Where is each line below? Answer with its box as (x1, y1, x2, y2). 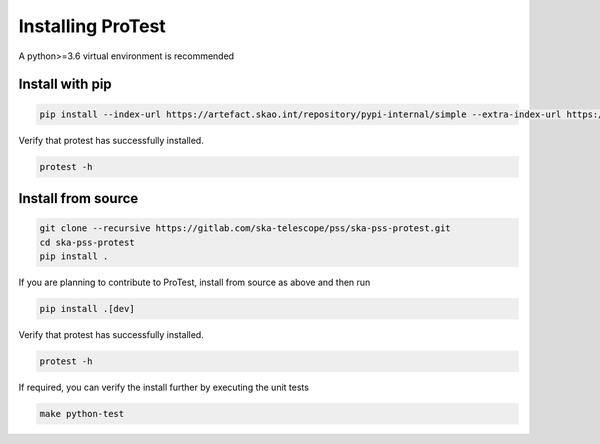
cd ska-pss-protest (39, 236, 135, 248)
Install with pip (18, 76, 112, 93)
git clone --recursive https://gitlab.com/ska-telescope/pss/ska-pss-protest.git (39, 223, 452, 234)
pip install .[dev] (39, 303, 135, 314)
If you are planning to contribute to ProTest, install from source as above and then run (18, 276, 371, 288)
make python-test (39, 408, 125, 419)
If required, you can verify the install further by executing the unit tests (18, 381, 310, 393)
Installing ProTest (18, 15, 167, 37)
